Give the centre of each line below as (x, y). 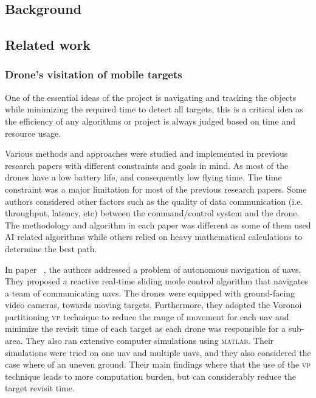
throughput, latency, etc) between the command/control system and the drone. (152, 213)
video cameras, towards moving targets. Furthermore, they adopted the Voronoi (153, 305)
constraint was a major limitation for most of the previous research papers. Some (156, 189)
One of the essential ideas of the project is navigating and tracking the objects (151, 97)
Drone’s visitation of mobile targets (94, 74)
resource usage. (33, 133)
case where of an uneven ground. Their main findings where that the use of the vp (158, 364)
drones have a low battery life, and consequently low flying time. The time (143, 177)
